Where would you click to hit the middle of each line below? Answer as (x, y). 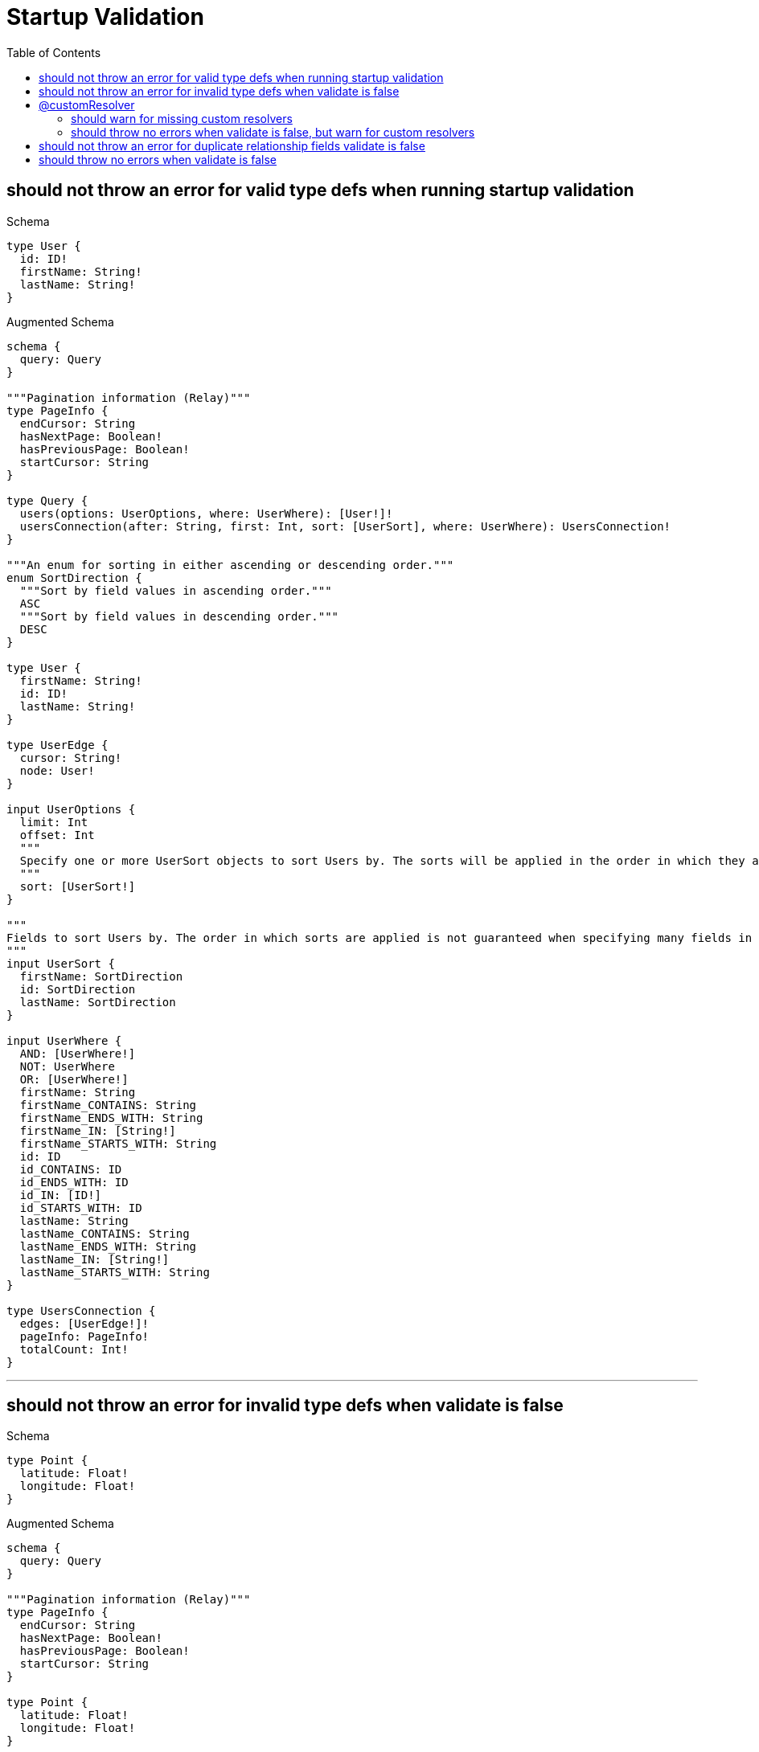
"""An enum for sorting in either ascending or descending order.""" (230, 565)
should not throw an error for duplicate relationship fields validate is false (232, 145)
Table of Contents (54, 52)
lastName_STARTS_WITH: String (115, 1272)
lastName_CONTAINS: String (105, 1233)
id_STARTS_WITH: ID (81, 1208)
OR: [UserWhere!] (74, 1079)
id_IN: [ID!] (61, 1195)
